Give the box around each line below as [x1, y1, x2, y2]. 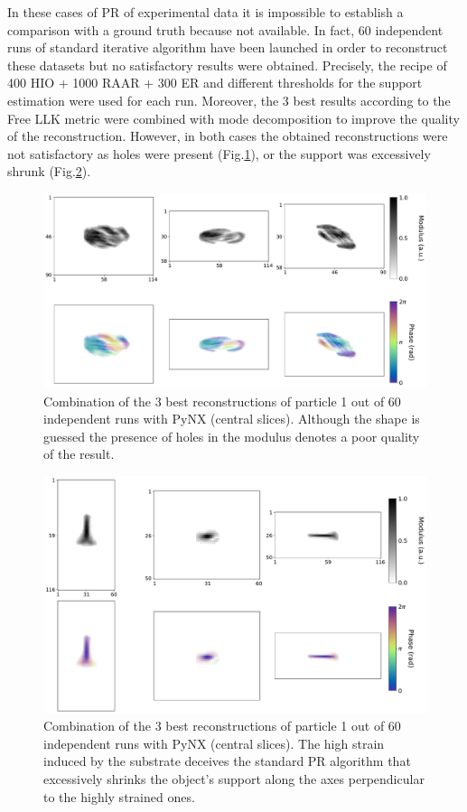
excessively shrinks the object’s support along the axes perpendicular [43, 769, 425, 788]
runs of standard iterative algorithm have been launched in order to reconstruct [7, 38, 448, 57]
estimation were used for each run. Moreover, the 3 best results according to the [7, 90, 451, 109]
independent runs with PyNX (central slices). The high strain [43, 733, 385, 752]
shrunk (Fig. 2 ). [7, 162, 91, 181]
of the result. [43, 444, 115, 463]
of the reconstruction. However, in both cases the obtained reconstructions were [7, 126, 448, 145]
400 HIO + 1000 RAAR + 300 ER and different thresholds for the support [7, 73, 423, 92]
